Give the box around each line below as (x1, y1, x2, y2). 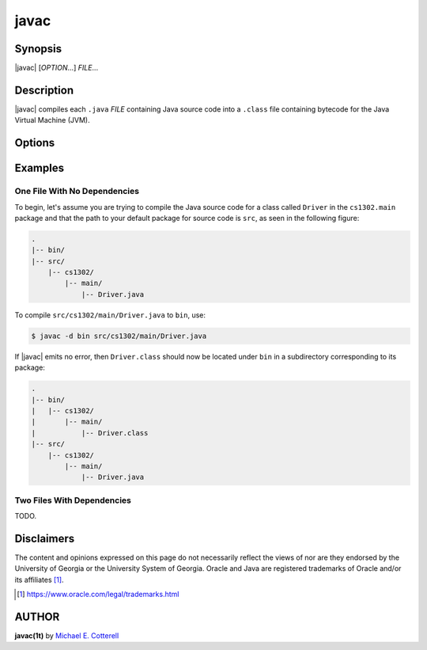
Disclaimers (14, 531, 75, 545)
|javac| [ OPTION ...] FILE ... (14, 63, 99, 73)
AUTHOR (14, 610, 60, 623)
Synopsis (14, 42, 62, 55)
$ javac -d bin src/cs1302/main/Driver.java (31, 331, 207, 340)
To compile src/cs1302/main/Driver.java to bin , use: (14, 310, 206, 320)
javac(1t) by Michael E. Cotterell (14, 631, 119, 640)
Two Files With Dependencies (14, 495, 132, 506)
